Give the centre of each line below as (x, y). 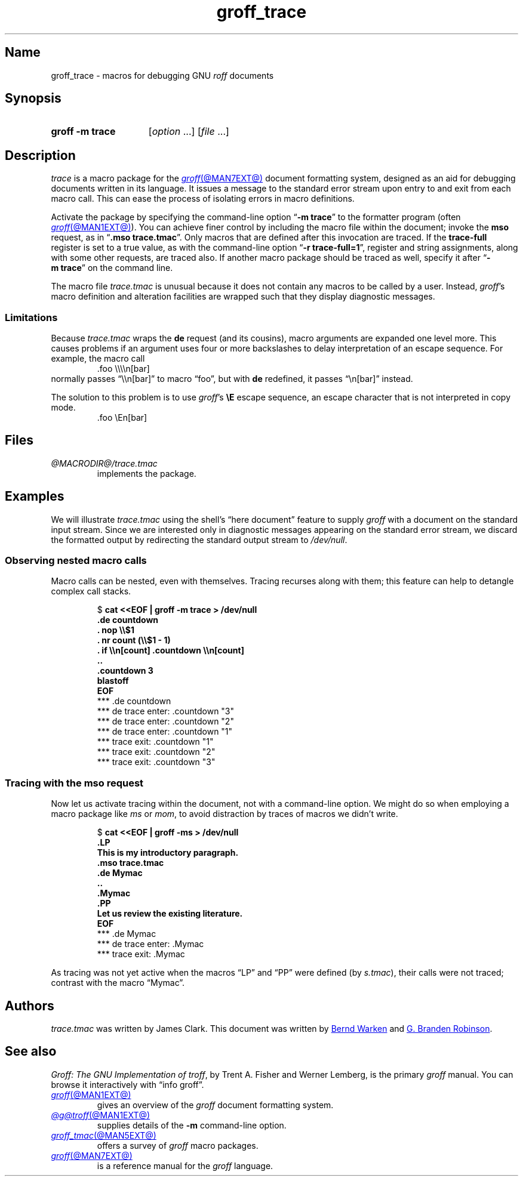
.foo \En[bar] (122, 418)
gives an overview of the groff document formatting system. (215, 1105)
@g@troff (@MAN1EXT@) (101, 1115)
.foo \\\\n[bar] (123, 369)
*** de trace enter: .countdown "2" (165, 721)
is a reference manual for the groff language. (185, 1165)
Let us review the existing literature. (170, 914)
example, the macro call (98, 359)
